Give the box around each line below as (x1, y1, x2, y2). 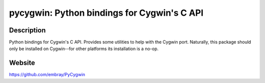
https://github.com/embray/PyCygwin (9, 72, 85, 78)
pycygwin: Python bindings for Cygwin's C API (9, 7, 204, 18)
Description (9, 26, 46, 34)
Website (9, 59, 35, 67)
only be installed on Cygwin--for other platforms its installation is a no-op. (9, 46, 159, 52)
